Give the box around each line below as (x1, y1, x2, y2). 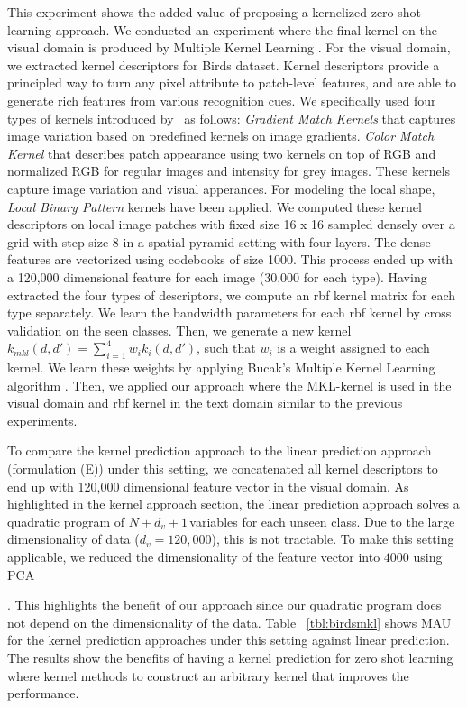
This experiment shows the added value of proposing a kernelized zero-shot (7, 3, 422, 21)
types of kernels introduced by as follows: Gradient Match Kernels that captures (7, 108, 456, 127)
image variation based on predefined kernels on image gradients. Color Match (7, 126, 435, 145)
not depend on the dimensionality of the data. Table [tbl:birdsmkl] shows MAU (7, 612, 452, 631)
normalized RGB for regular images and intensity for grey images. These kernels (7, 161, 451, 180)
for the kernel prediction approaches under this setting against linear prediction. (7, 630, 450, 649)
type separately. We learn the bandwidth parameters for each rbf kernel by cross (7, 303, 452, 322)
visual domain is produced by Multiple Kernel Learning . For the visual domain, (7, 38, 451, 57)
